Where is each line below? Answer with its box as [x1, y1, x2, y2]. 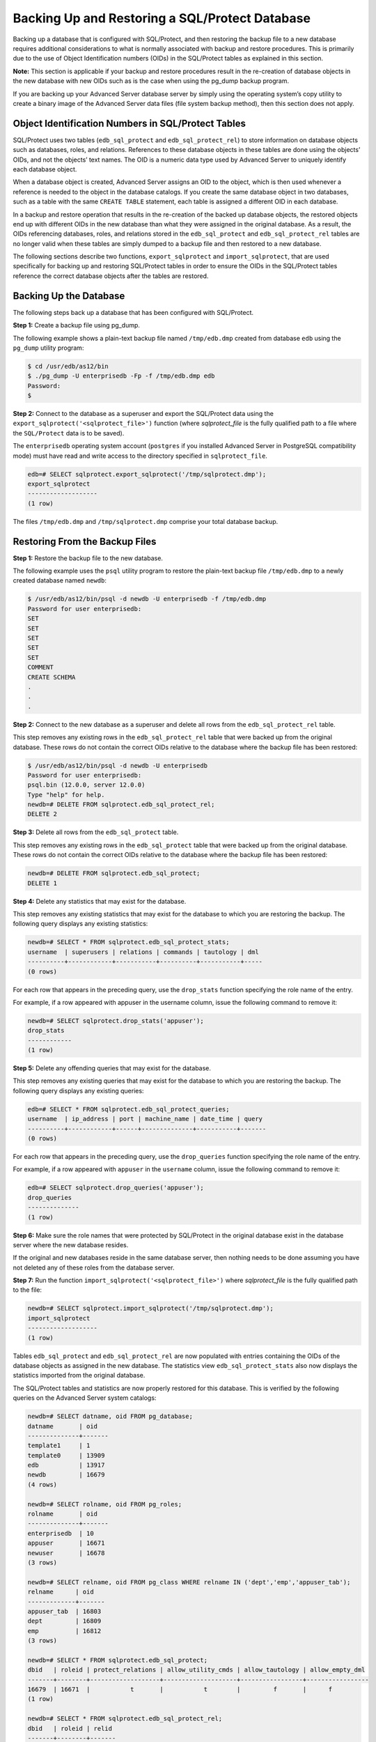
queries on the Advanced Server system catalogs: [13, 1394, 157, 1402]
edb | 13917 [27, 1461, 105, 1470]
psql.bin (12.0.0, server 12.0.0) [27, 781, 146, 789]
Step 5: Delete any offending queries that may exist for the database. [13, 1064, 212, 1072]
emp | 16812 [27, 1627, 102, 1635]
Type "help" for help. [27, 791, 105, 799]
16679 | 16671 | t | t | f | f [27, 1686, 333, 1693]
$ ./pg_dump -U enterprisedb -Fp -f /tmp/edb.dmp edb [27, 372, 215, 380]
